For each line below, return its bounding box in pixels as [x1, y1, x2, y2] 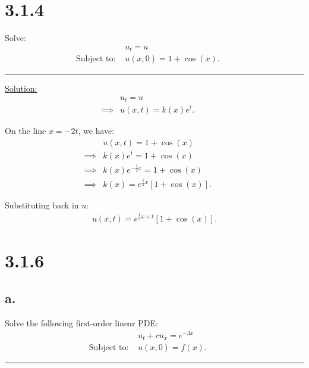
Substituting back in [5, 199, 79, 211]
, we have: [78, 124, 115, 137]
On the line [5, 124, 46, 137]
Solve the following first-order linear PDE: [5, 317, 158, 329]
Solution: [5, 82, 37, 95]
